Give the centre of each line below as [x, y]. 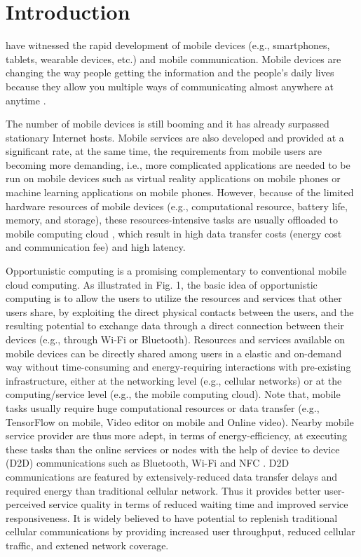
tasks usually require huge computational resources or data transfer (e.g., [163, 407]
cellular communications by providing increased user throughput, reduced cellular [180, 531]
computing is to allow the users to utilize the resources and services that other [174, 298]
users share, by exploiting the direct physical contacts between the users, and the [180, 311]
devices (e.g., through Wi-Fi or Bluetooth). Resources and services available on [176, 339]
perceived [26, 504]
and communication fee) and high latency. [96, 247]
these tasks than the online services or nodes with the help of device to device [173, 449]
